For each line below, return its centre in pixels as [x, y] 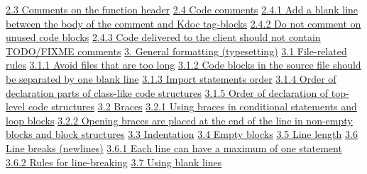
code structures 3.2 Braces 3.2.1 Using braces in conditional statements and [192, 106]
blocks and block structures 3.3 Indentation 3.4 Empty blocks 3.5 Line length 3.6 [182, 134]
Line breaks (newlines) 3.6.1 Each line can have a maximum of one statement [174, 147]
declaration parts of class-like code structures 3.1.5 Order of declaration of [167, 92]
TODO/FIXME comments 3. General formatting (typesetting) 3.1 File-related [176, 51]
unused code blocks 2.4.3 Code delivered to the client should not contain [163, 37]
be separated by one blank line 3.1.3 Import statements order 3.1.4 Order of [171, 78]
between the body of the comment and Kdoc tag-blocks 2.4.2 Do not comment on [183, 23]
